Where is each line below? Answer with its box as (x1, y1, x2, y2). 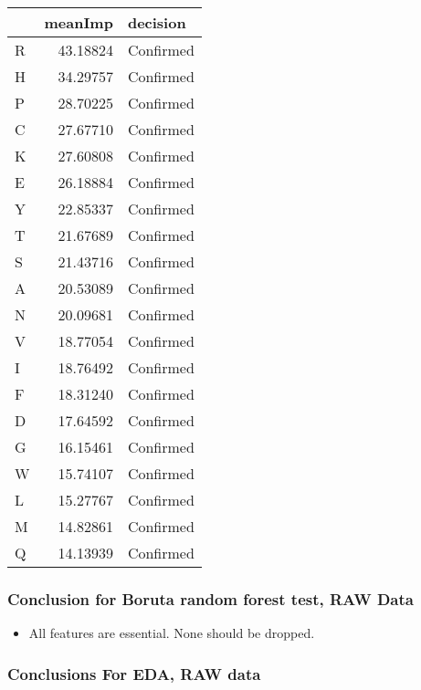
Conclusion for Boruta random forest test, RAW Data (7, 587, 414, 610)
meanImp (44, 12, 113, 33)
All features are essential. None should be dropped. (28, 623, 315, 643)
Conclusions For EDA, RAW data (7, 662, 261, 685)
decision (127, 12, 186, 33)
